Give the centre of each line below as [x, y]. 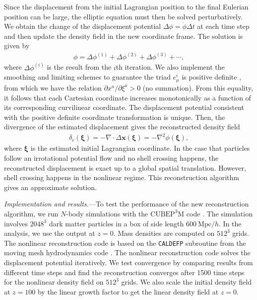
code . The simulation [219, 213]
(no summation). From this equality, [198, 87]
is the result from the [79, 67]
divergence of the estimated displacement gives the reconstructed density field [122, 127]
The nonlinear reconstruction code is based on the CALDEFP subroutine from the [125, 243]
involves [16, 223]
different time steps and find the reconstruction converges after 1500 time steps [124, 272]
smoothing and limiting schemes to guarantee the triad [87, 77]
